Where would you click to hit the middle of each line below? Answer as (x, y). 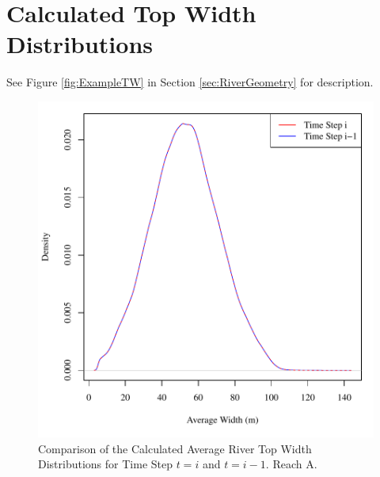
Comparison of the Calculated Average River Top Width (175, 448)
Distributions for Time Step (106, 464)
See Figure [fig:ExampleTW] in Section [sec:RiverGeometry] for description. (190, 82)
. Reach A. (291, 464)
